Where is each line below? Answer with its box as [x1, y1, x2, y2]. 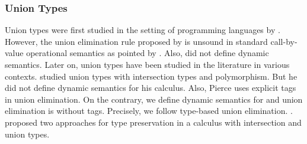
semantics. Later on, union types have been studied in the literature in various [5, 58, 290, 70]
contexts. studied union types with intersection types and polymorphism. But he [5, 70, 298, 82]
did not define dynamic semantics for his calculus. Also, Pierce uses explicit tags [5, 81, 296, 94]
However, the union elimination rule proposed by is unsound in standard [5, 35, 268, 47]
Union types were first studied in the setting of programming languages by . [5, 24, 280, 36]
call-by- [270, 35, 298, 47]
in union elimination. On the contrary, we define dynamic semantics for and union [5, 93, 303, 105]
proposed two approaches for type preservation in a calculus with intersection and [5, 116, 302, 128]
